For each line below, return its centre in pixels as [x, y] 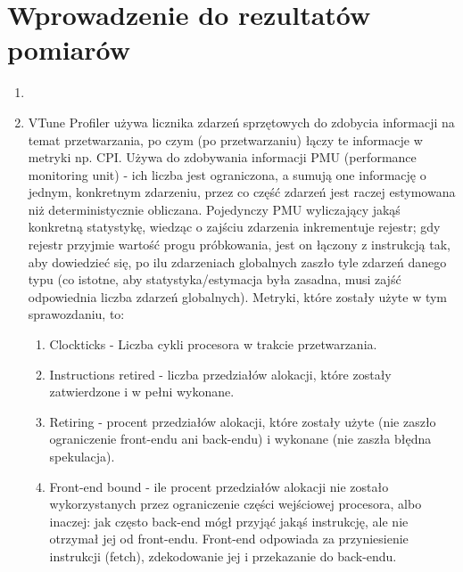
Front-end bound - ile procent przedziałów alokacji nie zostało [219, 486]
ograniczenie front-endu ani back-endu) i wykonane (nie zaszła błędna [240, 439]
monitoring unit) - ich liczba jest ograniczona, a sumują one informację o [227, 174]
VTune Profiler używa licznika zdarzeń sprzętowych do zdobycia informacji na [241, 122]
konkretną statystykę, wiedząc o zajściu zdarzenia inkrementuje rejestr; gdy [234, 227]
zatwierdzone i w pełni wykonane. [142, 392]
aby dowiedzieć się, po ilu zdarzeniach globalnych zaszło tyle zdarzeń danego [237, 261]
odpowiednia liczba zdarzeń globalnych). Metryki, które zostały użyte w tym [238, 296]
